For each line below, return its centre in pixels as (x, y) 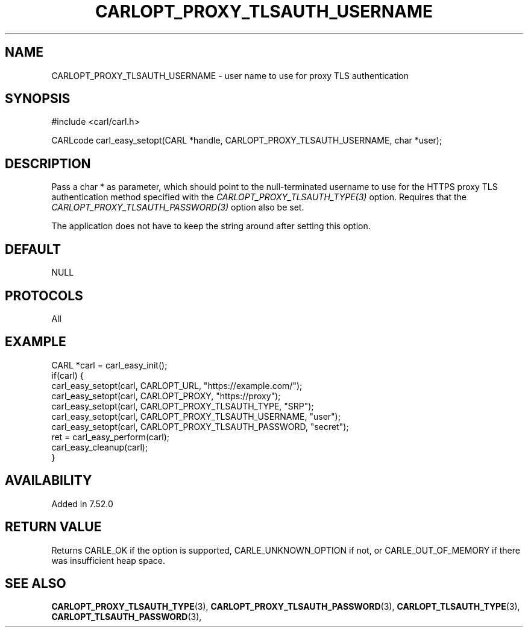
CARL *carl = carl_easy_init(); (109, 365)
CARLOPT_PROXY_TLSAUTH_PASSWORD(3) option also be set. (178, 207)
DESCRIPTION (48, 163)
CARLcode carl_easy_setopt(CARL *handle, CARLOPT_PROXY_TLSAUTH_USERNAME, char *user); (247, 141)
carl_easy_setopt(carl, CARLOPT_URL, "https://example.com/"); (177, 385)
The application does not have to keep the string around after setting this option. (211, 226)
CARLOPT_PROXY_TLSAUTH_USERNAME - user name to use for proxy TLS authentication (230, 75)
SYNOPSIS (38, 99)
